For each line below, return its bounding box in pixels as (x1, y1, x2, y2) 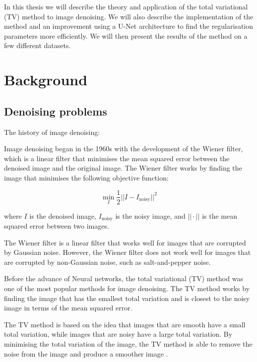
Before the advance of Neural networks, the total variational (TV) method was (4, 273, 243, 284)
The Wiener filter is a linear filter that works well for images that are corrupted (4, 237, 246, 247)
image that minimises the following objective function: (4, 172, 169, 182)
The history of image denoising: (4, 126, 100, 137)
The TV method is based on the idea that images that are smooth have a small (4, 319, 246, 329)
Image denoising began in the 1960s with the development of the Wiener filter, (4, 143, 243, 154)
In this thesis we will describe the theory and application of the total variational (4, 1, 248, 11)
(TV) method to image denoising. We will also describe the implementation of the (4, 11, 254, 21)
